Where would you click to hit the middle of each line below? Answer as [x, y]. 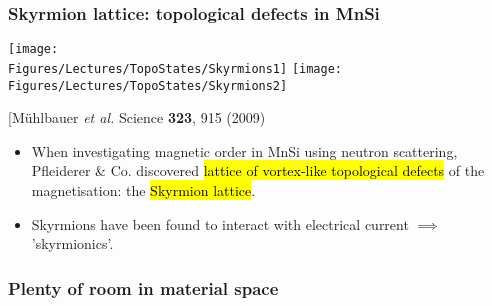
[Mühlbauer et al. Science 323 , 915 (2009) [137, 117]
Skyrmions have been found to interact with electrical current [220, 223]
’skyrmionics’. [72, 243]
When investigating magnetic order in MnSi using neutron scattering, [244, 150]
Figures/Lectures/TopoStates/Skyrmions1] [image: [175, 68]
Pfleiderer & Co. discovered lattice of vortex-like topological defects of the [258, 170]
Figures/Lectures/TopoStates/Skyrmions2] [148, 85]
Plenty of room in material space [143, 287]
